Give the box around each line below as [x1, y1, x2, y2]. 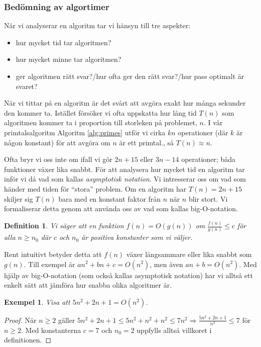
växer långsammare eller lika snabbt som [126, 248, 252, 259]
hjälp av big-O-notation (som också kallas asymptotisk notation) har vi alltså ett [4, 270, 253, 280]
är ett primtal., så [119, 137, 174, 147]
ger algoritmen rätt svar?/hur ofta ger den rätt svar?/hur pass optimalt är [16, 71, 244, 81]
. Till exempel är [24, 258, 75, 269]
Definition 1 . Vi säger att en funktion [4, 220, 124, 231]
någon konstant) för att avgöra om [4, 137, 110, 147]
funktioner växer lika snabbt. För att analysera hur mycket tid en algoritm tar [4, 163, 245, 174]
